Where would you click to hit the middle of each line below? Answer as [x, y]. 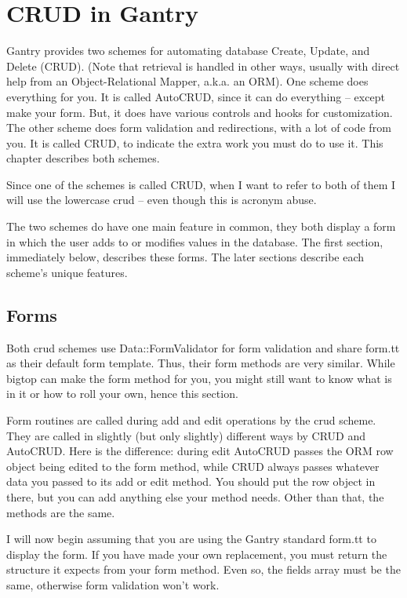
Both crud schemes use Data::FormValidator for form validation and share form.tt [203, 347]
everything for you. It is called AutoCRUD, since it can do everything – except [196, 96]
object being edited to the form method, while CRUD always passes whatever [193, 466]
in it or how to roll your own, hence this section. [122, 394]
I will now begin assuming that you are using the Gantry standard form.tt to [191, 539]
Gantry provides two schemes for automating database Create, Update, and [188, 51]
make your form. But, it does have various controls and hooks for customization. [200, 112]
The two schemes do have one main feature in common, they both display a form [201, 226]
